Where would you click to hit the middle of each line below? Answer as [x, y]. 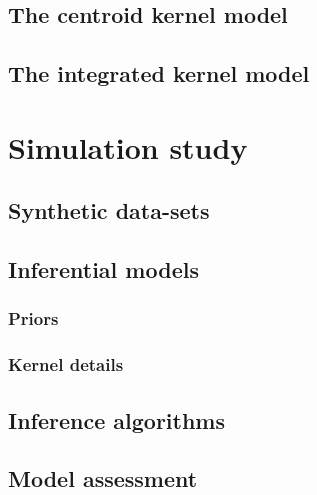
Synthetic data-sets [109, 210]
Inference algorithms [116, 419]
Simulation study [128, 146]
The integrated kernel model [159, 73]
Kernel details [66, 364]
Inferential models [103, 269]
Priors [33, 318]
